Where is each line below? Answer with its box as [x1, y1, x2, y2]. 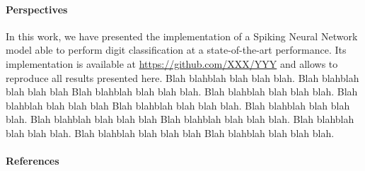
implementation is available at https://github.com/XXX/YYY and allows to [6, 56, 338, 71]
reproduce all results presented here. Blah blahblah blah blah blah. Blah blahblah [6, 70, 359, 85]
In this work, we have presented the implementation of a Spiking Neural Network [6, 28, 358, 43]
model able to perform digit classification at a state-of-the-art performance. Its [6, 42, 347, 57]
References [6, 153, 59, 168]
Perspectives [6, 1, 68, 16]
